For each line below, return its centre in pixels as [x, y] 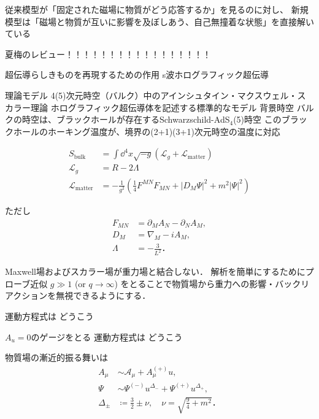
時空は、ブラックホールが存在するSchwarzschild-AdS [126, 119]
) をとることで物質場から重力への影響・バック [208, 283]
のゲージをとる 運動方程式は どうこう [107, 336]
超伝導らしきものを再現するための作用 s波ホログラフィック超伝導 [137, 75]
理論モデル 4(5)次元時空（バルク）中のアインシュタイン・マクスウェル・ [151, 95]
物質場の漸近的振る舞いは [56, 357]
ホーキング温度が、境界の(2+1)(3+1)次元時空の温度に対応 [164, 131]
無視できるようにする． [103, 295]
